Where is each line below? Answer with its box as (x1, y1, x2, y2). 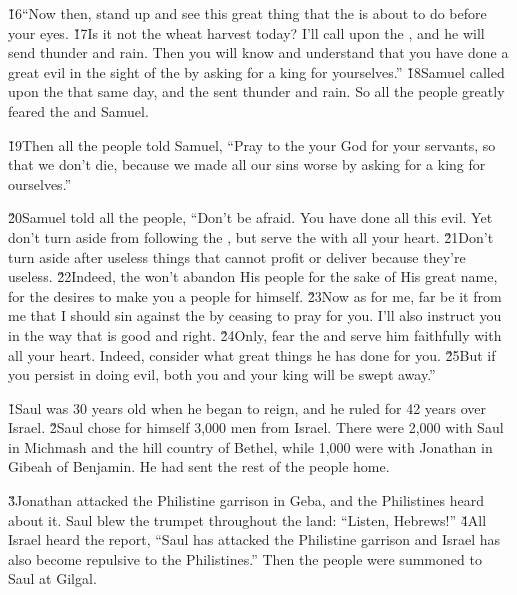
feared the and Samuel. (8, 100, 149, 121)
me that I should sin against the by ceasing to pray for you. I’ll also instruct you (8, 305, 502, 326)
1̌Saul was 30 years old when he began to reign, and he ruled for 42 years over (8, 397, 487, 418)
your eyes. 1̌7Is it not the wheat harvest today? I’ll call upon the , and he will (8, 22, 485, 43)
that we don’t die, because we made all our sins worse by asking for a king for (8, 154, 486, 175)
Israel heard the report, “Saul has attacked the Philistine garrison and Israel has (8, 529, 501, 550)
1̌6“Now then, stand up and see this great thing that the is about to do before (8, 3, 487, 23)
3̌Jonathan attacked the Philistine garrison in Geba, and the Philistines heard (8, 490, 484, 511)
